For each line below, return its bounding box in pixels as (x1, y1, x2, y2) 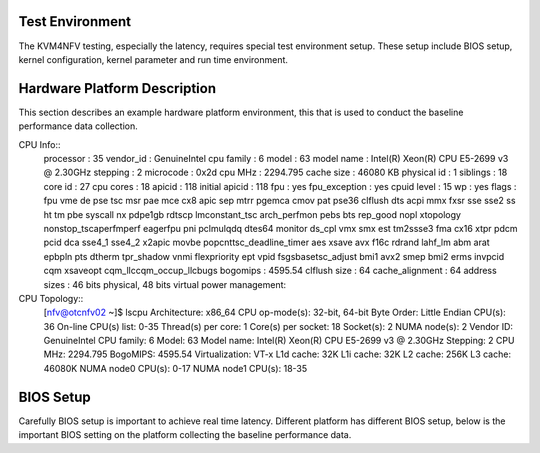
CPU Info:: (18, 138, 61, 150)
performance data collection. (18, 120, 139, 132)
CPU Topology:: (18, 292, 84, 304)
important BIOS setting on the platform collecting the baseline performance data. (18, 429, 352, 441)
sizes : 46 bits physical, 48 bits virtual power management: (43, 278, 287, 290)
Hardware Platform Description (18, 80, 217, 97)
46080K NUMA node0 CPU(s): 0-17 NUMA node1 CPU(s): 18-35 (43, 362, 308, 374)
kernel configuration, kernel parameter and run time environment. (18, 53, 289, 65)
